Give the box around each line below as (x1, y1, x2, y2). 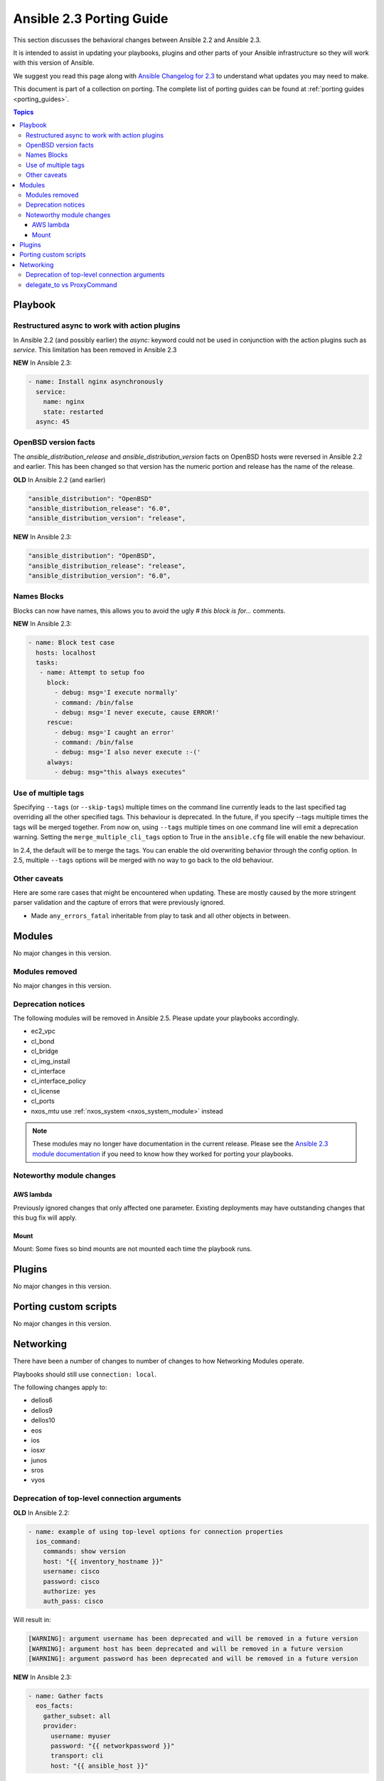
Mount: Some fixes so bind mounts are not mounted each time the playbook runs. (13, 1245, 252, 1253)
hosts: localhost (36, 648, 96, 657)
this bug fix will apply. (13, 1213, 78, 1222)
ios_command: (36, 1537, 81, 1545)
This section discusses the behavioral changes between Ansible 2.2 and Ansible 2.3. (13, 36, 262, 44)
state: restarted (43, 407, 104, 416)
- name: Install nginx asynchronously (28, 378, 164, 386)
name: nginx (43, 398, 85, 406)
